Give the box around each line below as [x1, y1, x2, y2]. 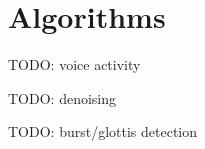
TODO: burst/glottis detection [8, 121, 198, 142]
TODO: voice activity [8, 54, 141, 75]
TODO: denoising [8, 87, 117, 108]
